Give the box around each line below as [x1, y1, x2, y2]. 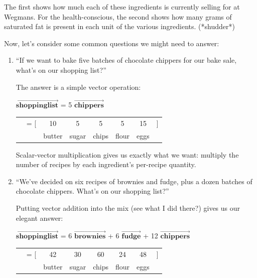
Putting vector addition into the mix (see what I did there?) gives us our [16, 203, 240, 213]
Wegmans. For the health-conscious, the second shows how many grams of [4, 11, 232, 22]
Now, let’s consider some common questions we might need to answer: [4, 38, 219, 48]
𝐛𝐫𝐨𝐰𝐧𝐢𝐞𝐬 [74, 233, 106, 240]
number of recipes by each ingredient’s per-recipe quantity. [16, 159, 196, 170]
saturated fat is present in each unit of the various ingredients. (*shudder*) [4, 21, 235, 32]
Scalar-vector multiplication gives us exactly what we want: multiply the [16, 149, 239, 160]
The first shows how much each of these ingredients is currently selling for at [4, 2, 240, 12]
